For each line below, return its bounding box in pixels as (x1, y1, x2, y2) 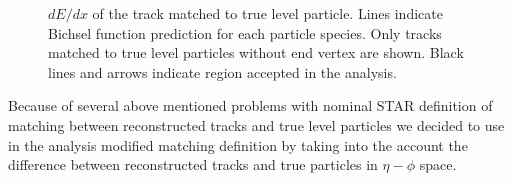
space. (419, 154, 457, 175)
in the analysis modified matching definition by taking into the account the (8, 134, 468, 155)
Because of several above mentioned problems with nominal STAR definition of (8, 95, 493, 116)
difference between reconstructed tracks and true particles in (8, 154, 378, 175)
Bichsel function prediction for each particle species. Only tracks (48, 22, 442, 43)
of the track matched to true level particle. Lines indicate (92, 3, 443, 23)
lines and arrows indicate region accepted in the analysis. (48, 61, 397, 82)
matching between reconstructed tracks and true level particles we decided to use (8, 114, 505, 135)
